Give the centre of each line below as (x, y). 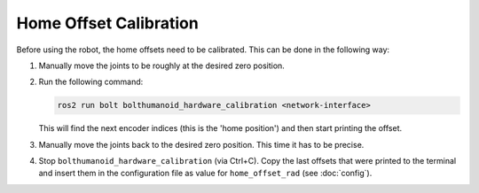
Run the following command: (91, 82)
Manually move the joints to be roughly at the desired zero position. (162, 66)
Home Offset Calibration (107, 23)
